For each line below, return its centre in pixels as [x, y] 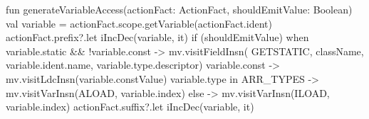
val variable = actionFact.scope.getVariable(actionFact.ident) [139, 23]
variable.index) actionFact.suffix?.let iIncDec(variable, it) [130, 107]
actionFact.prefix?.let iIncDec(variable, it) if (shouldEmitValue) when [157, 37]
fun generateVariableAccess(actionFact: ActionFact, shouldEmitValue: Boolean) [179, 9]
